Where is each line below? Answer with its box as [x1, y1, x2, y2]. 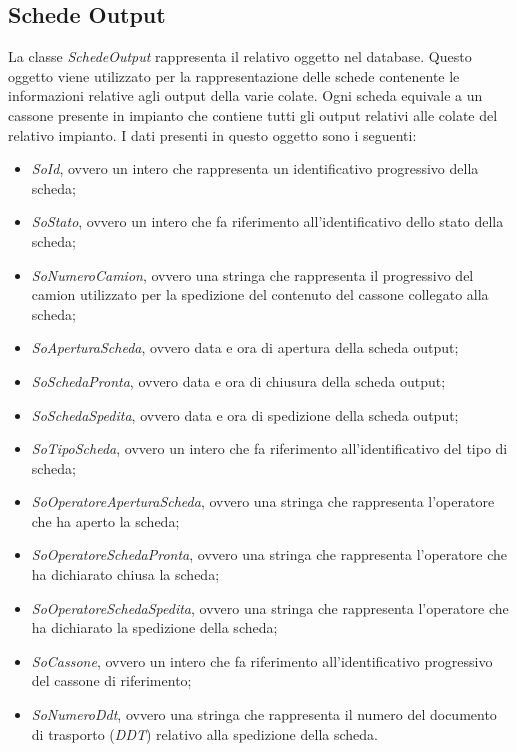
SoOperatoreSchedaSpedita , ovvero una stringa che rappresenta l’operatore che [31, 597, 509, 618]
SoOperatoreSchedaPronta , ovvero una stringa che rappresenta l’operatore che [31, 544, 507, 565]
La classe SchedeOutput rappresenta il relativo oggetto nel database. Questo [8, 46, 472, 67]
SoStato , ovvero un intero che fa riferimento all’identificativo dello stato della [31, 211, 504, 232]
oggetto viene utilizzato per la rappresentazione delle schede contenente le [8, 65, 460, 86]
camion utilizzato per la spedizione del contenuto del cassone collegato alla [31, 284, 489, 305]
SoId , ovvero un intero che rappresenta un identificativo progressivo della [31, 158, 479, 179]
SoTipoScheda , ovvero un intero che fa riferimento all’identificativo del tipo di [31, 438, 508, 459]
